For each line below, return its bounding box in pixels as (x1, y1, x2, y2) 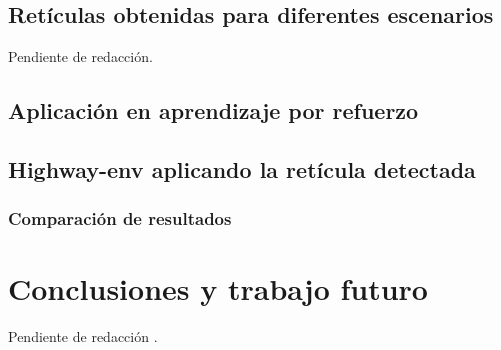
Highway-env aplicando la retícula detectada (8, 153, 476, 184)
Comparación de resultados (8, 206, 232, 231)
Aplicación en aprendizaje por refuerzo (8, 95, 419, 126)
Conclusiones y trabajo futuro (8, 268, 428, 309)
